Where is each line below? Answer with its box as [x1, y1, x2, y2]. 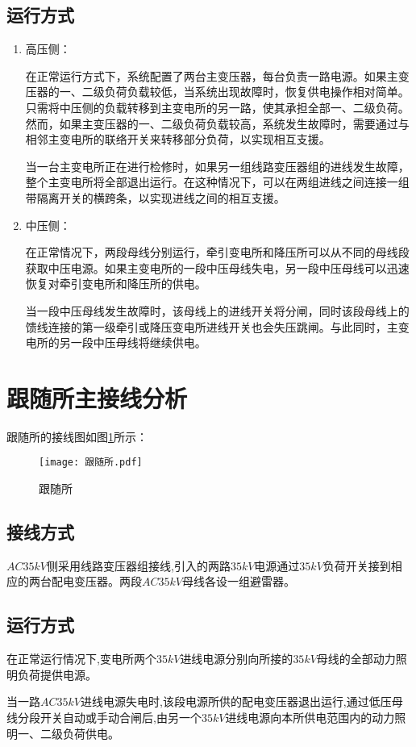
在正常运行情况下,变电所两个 [6, 650, 156, 667]
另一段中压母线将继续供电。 [59, 334, 206, 351]
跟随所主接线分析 [6, 381, 188, 414]
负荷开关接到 [322, 557, 391, 574]
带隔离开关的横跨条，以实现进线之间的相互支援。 [25, 189, 285, 206]
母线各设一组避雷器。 [181, 573, 295, 590]
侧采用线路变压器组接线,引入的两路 [46, 557, 231, 574]
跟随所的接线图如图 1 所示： [6, 428, 148, 444]
